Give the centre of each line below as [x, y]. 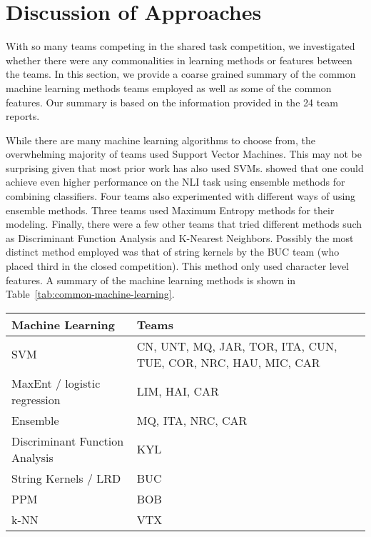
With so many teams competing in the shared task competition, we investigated [181, 46]
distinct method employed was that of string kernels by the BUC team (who [173, 252]
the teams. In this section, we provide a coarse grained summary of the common [181, 74]
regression [36, 399]
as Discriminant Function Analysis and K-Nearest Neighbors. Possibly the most [180, 237]
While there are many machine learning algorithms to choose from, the [161, 140]
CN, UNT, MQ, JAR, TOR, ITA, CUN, [237, 346]
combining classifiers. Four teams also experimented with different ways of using [181, 196]
